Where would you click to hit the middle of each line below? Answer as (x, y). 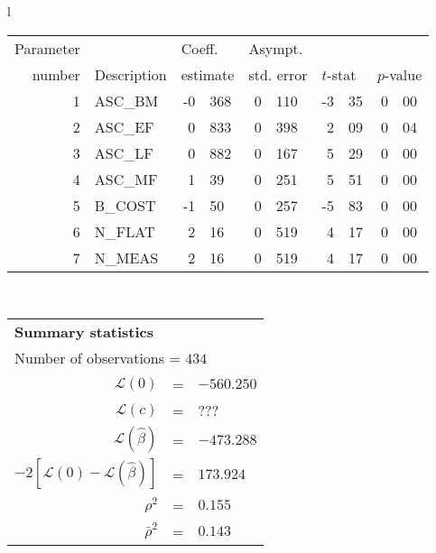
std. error (278, 74)
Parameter (47, 48)
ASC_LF (124, 152)
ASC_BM (126, 100)
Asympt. (276, 48)
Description (130, 74)
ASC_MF (126, 179)
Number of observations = (97, 358)
